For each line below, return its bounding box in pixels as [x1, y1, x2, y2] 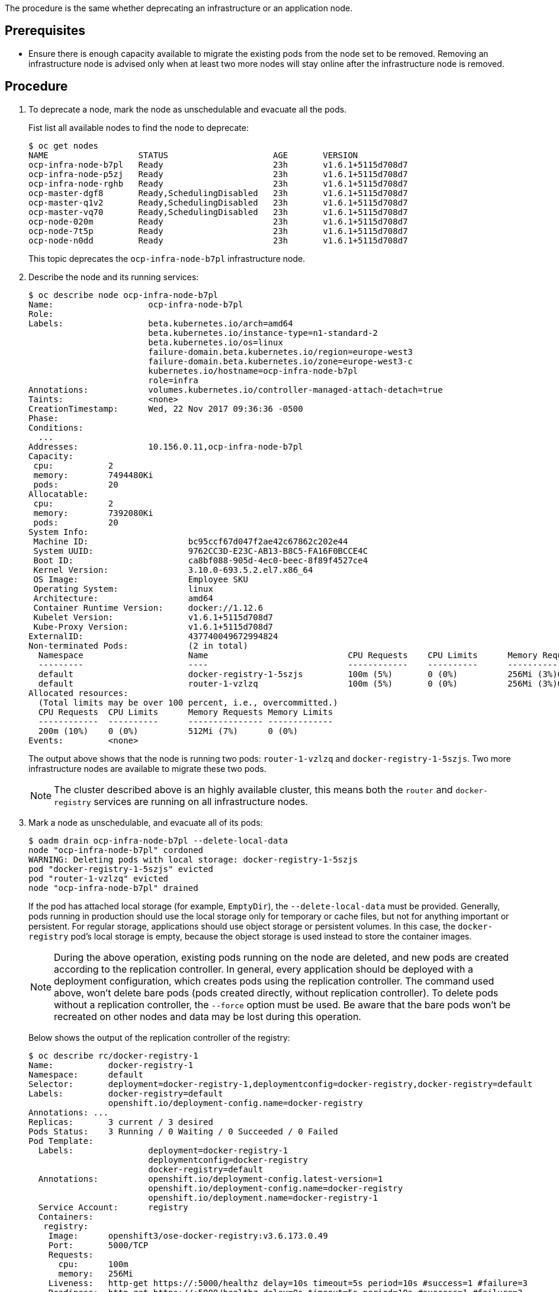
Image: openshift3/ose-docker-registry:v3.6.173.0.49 [48, 1230, 328, 1240]
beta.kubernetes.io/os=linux [148, 337, 283, 347]
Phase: [28, 413, 59, 423]
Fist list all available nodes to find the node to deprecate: [28, 122, 249, 133]
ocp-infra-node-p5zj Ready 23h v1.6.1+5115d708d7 [28, 169, 408, 179]
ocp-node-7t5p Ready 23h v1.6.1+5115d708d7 [28, 226, 408, 236]
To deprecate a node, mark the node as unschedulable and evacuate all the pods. [28, 104, 347, 114]
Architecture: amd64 [33, 593, 213, 603]
